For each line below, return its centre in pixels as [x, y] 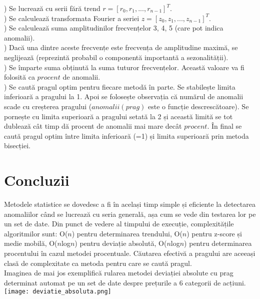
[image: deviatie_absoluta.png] [58, 292]
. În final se [224, 126]
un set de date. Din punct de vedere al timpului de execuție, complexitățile [119, 224]
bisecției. [17, 145]
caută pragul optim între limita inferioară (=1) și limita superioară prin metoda [126, 135]
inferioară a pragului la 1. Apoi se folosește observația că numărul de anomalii [124, 96]
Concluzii [37, 180]
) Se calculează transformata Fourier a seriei [72, 18]
